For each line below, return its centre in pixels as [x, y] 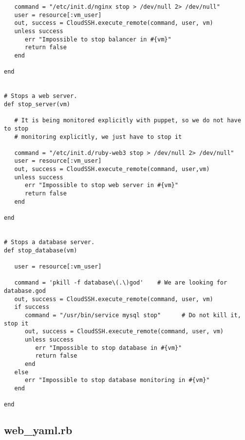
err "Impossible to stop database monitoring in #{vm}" [117, 380]
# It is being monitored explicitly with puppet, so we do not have [128, 121]
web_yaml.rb [38, 430]
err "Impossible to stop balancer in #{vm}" [98, 39]
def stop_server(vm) [37, 104]
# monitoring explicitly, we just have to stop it [98, 137]
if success [32, 307]
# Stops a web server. [41, 96]
